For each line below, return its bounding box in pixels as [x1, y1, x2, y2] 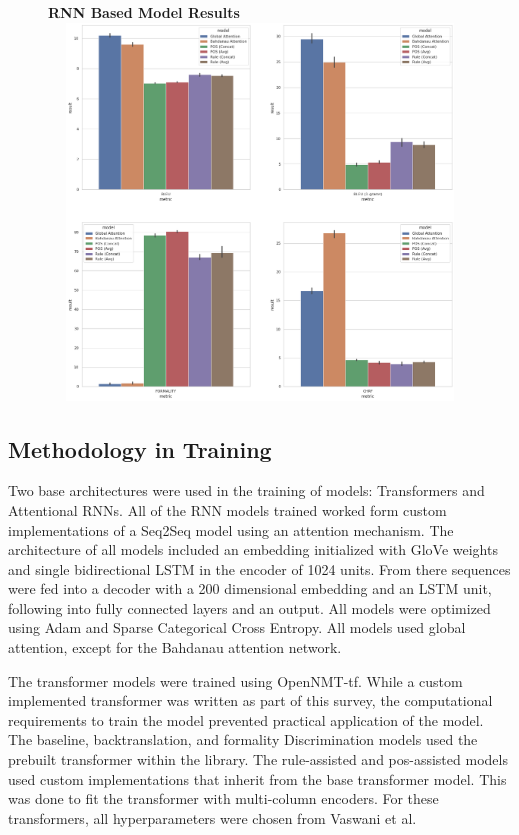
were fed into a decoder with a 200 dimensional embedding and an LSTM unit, [8, 578, 492, 599]
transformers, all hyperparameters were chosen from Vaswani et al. [8, 807, 417, 828]
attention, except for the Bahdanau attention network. [8, 637, 342, 658]
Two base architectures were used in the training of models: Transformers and [8, 480, 485, 501]
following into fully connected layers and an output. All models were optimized [8, 597, 491, 618]
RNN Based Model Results [48, 2, 240, 22]
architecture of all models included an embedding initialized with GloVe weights [8, 539, 498, 560]
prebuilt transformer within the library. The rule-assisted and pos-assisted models [8, 749, 508, 770]
